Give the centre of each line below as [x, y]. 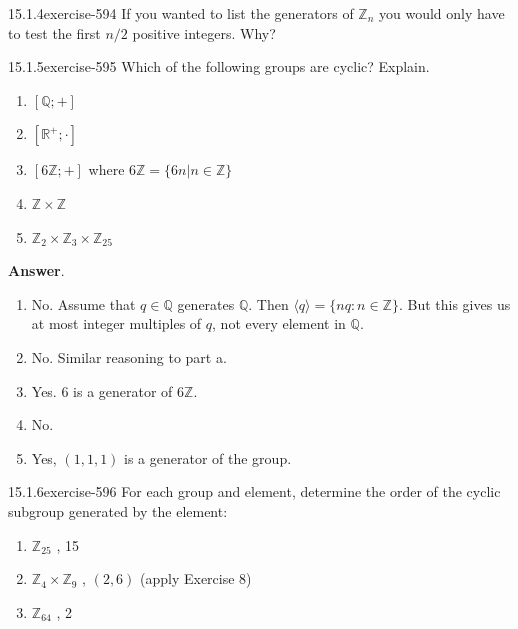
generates [206, 303]
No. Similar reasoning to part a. [129, 356]
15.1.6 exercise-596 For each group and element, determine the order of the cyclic [254, 491]
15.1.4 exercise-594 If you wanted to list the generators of [181, 13]
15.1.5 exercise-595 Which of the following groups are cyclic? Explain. [219, 66]
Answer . [36, 270]
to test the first [54, 32]
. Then [268, 303]
